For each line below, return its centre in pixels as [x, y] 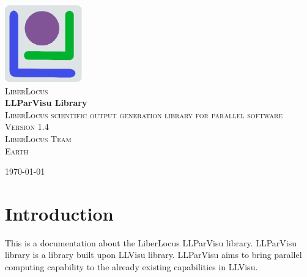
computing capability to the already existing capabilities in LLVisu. [131, 267]
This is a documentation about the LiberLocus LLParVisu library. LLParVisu [151, 242]
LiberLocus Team [38, 138]
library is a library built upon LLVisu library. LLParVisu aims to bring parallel [153, 255]
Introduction [59, 213]
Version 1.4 [27, 127]
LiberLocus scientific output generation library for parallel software [144, 114]
